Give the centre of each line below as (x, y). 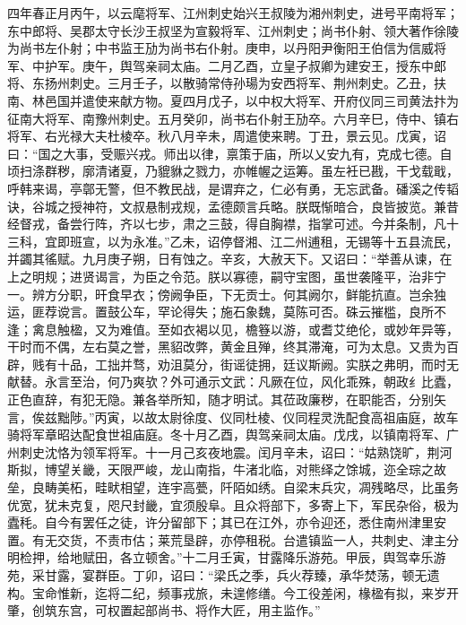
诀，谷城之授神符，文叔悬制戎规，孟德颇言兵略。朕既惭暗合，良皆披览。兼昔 (233, 206)
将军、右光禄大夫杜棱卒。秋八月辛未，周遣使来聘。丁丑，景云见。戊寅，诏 (227, 136)
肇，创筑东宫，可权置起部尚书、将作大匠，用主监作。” (164, 610)
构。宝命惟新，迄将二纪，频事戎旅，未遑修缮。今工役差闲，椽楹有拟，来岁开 (233, 592)
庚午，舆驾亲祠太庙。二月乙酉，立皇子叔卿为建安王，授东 (251, 65)
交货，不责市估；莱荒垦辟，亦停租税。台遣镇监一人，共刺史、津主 (251, 539)
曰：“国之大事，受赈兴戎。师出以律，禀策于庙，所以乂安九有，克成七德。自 (230, 153)
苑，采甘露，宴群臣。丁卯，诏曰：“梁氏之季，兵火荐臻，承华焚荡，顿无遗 (224, 575)
